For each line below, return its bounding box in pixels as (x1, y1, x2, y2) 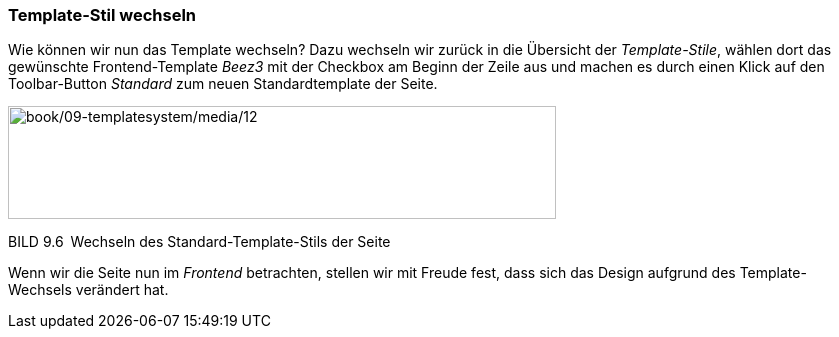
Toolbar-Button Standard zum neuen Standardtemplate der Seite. (8, 75, 438, 93)
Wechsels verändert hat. (8, 281, 169, 299)
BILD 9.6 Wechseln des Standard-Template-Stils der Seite (8, 233, 391, 251)
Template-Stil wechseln (8, 5, 196, 25)
